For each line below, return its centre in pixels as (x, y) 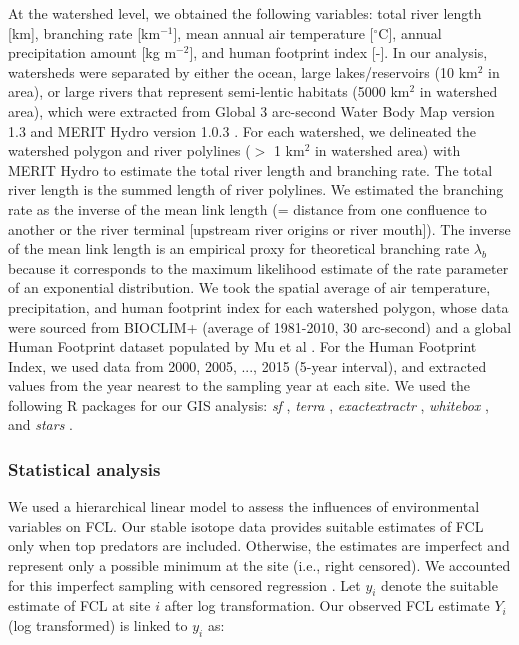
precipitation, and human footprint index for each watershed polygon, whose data (258, 306)
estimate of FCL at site (79, 605)
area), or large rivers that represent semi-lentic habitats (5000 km (209, 91)
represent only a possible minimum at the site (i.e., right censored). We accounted (259, 565)
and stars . (40, 424)
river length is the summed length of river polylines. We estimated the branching (256, 189)
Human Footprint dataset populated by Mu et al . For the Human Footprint (242, 346)
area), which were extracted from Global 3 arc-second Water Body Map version (251, 110)
